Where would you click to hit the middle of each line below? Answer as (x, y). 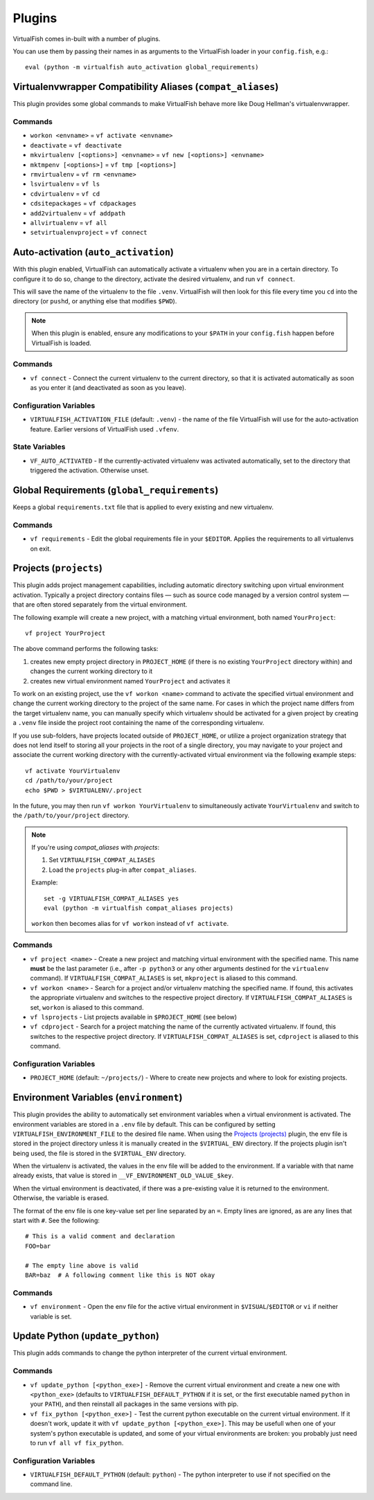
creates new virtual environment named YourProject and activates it (130, 681)
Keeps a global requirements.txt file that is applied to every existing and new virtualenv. (143, 507)
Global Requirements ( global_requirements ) (116, 490)
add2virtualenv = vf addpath (78, 213)
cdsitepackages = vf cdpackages (83, 204)
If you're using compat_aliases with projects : (95, 848)
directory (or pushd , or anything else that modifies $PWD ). (95, 301)
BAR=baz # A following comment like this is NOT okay (120, 1275)
